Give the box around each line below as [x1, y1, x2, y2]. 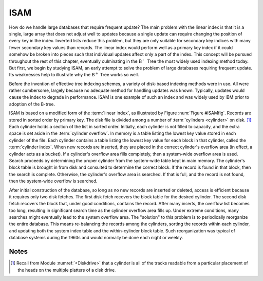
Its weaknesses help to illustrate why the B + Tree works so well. [9, 71, 139, 78]
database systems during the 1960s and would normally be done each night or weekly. [9, 235, 183, 241]
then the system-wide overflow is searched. [9, 178, 97, 184]
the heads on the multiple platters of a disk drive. [18, 267, 116, 273]
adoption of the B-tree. [9, 101, 56, 107]
